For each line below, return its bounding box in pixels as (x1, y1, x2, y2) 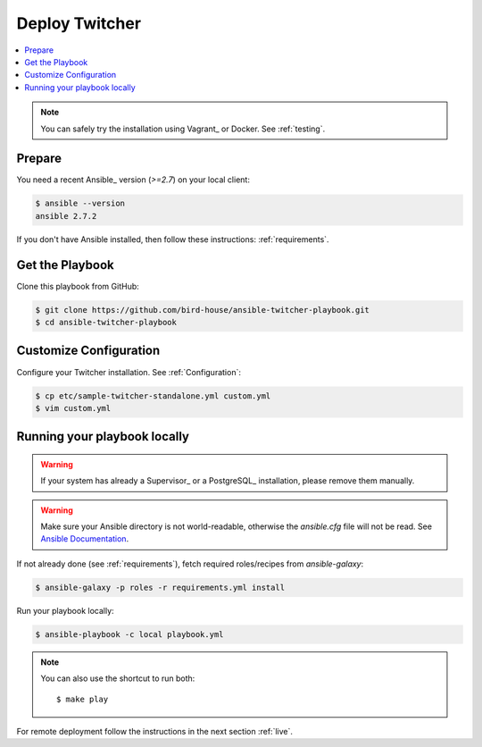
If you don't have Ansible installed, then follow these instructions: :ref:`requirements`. (16, 233, 329, 245)
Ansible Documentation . (40, 533, 129, 544)
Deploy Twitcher (16, 13, 142, 33)
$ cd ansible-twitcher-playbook (35, 317, 178, 328)
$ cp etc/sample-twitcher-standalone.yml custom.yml (35, 390, 271, 401)
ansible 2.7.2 (35, 211, 97, 221)
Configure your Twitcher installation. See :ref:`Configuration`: (16, 366, 241, 377)
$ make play (56, 693, 109, 704)
